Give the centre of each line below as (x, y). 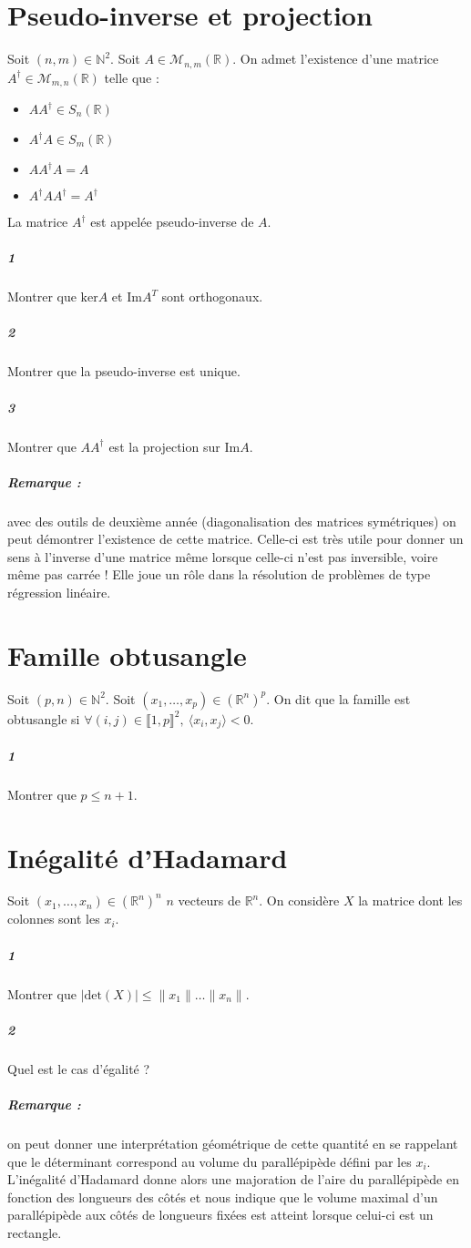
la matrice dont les (410, 900)
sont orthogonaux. (212, 297)
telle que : (132, 77)
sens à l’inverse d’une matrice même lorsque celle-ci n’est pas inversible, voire (223, 556)
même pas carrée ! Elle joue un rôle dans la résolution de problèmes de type (219, 574)
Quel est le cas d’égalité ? (79, 1068)
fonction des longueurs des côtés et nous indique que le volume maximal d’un (223, 1197)
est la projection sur (164, 446)
